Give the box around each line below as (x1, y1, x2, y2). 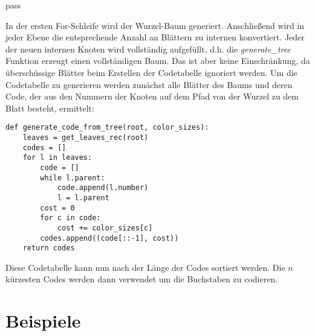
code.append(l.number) (57, 183, 149, 192)
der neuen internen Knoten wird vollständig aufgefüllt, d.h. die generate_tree (5, 42, 291, 55)
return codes (22, 244, 75, 253)
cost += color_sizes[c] (57, 223, 153, 232)
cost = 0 (40, 203, 75, 212)
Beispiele (5, 308, 81, 333)
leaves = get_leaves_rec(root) (22, 133, 149, 142)
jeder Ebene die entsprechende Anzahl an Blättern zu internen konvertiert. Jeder (5, 31, 305, 43)
